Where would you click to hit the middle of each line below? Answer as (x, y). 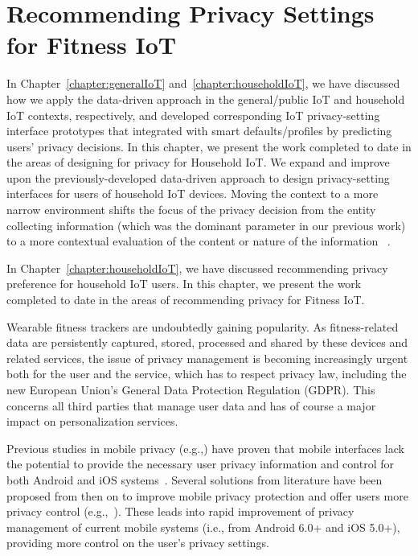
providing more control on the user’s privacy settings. (138, 543)
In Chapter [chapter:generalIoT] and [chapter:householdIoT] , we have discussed (203, 83)
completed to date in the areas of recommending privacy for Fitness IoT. (186, 300)
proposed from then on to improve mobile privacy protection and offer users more (207, 495)
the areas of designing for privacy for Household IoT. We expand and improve (198, 162)
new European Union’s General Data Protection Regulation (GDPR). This (191, 389)
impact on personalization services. (92, 421)
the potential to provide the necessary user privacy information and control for (200, 464)
